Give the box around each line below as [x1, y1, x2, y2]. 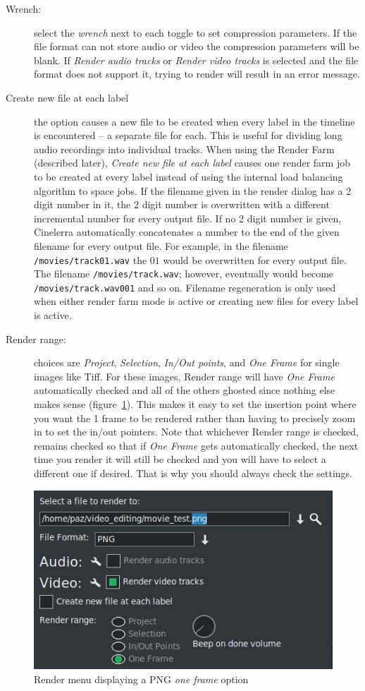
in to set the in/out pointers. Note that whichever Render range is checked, [34, 424, 359, 439]
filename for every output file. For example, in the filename [34, 238, 288, 253]
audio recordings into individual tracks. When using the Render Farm [34, 141, 335, 156]
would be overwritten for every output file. [163, 252, 347, 267]
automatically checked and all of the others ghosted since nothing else [34, 383, 335, 397]
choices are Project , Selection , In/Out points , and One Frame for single [34, 355, 340, 370]
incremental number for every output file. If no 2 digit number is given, [34, 210, 342, 225]
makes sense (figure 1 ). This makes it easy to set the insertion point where [34, 397, 357, 411]
